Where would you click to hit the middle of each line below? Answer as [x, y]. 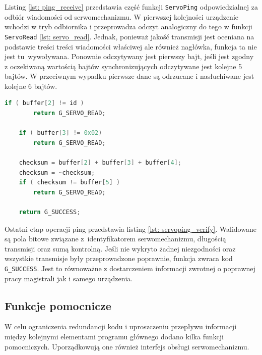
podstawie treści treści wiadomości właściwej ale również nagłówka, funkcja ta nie [131, 46]
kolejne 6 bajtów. [31, 86]
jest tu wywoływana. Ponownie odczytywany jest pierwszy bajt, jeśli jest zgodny [129, 56]
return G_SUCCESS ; [50, 212]
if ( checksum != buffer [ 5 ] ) [70, 183]
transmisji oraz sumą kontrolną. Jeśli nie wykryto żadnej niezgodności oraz [120, 248]
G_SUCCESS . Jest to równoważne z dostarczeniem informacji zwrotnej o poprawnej [130, 268]
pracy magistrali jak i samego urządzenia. [69, 278]
